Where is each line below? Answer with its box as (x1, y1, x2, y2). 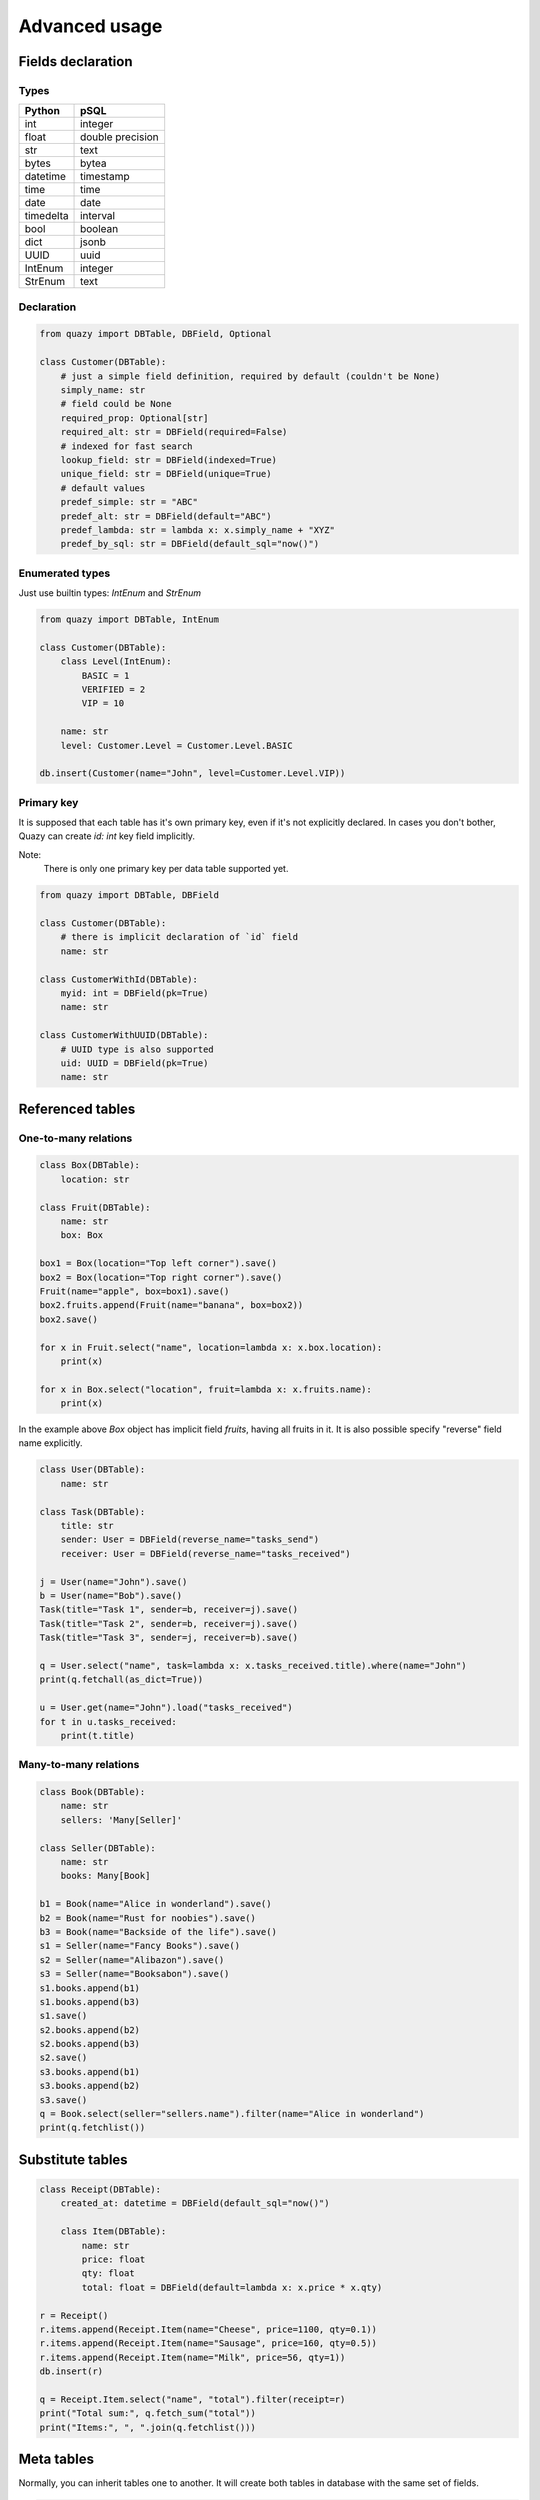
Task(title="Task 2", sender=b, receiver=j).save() (39, 1618, 299, 1629)
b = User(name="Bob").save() (39, 1590, 183, 1601)
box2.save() (39, 1313, 99, 1325)
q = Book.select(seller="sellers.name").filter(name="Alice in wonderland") (39, 2108, 425, 2120)
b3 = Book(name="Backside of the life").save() (39, 1926, 277, 1937)
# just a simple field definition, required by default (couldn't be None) (60, 370, 441, 382)
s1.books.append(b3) (39, 1996, 140, 2007)
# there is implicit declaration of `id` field (60, 931, 299, 943)
